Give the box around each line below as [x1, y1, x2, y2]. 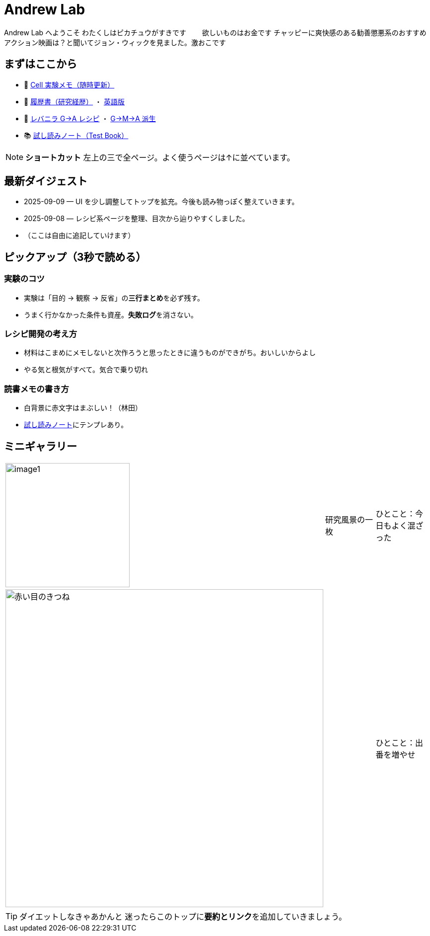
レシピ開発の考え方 [4, 329, 77, 339]
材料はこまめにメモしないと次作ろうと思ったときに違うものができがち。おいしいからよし [24, 348, 316, 357]
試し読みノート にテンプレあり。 [24, 420, 128, 429]
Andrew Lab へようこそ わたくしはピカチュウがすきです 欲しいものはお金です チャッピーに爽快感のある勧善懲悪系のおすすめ [4, 28, 427, 37]
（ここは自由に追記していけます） [24, 231, 135, 240]
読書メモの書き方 [4, 384, 69, 394]
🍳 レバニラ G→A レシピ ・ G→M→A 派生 [24, 114, 156, 123]
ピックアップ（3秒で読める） [4, 250, 146, 263]
